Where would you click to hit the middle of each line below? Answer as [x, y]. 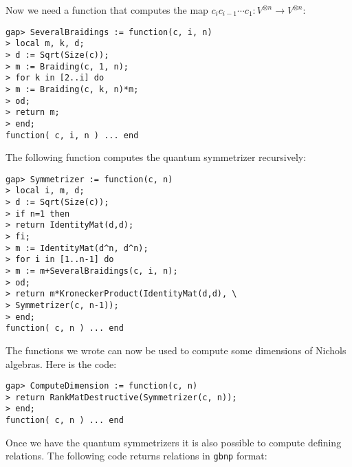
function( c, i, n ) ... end [72, 135]
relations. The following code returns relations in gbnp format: [136, 456]
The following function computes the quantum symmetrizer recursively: [156, 157]
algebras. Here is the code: [61, 363]
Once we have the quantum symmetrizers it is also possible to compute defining [174, 442]
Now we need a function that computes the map [107, 10]
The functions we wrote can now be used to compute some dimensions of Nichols [176, 350]
